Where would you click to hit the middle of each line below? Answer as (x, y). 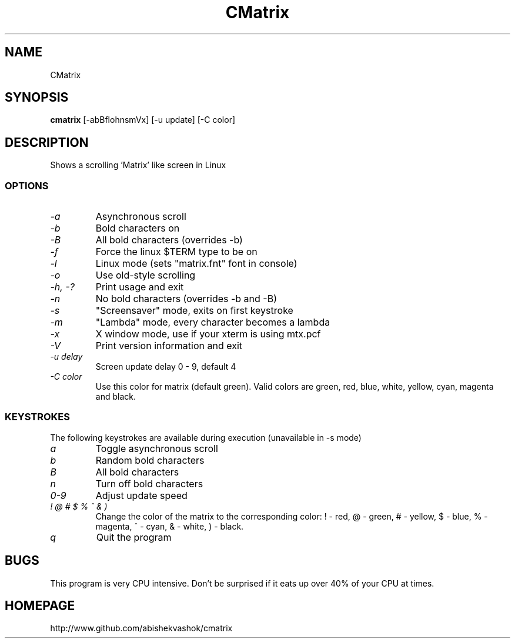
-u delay (66, 357)
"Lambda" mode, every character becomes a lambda (213, 322)
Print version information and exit (169, 346)
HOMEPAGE (40, 606)
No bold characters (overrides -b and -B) (186, 299)
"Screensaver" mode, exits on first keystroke (194, 311)
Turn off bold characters (149, 483)
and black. (116, 397)
